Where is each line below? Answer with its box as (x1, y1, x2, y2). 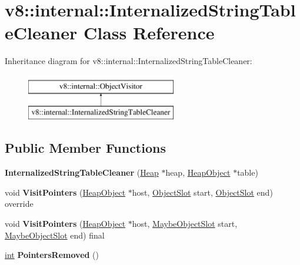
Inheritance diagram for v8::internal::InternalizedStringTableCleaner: (5, 55, 252, 67)
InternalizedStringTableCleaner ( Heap (5, 166, 159, 179)
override (5, 197, 34, 210)
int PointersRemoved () (5, 249, 99, 261)
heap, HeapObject (165, 166, 231, 179)
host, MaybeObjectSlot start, (132, 217, 238, 230)
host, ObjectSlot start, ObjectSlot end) (132, 186, 273, 198)
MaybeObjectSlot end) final (5, 229, 105, 241)
